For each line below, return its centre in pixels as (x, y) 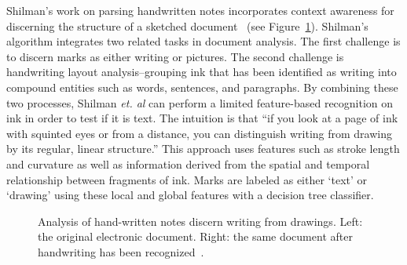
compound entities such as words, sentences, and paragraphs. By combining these (202, 87)
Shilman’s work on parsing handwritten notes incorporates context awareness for (200, 10)
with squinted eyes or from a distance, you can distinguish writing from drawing (199, 133)
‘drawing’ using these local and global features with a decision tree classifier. (190, 195)
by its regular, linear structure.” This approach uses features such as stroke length (203, 149)
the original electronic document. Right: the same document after (195, 236)
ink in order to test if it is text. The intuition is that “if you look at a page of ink (202, 118)
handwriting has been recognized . (121, 251)
